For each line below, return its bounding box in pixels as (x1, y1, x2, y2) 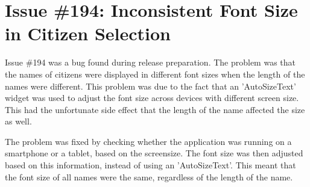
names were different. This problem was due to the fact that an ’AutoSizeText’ (5, 79, 296, 92)
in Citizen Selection (5, 21, 171, 46)
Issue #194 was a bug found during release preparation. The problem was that (5, 56, 296, 69)
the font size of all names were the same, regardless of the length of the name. (5, 170, 293, 183)
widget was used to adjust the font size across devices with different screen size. (5, 91, 299, 104)
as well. (5, 115, 32, 127)
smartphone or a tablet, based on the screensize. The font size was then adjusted (5, 147, 303, 159)
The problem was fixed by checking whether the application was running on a (5, 135, 292, 147)
